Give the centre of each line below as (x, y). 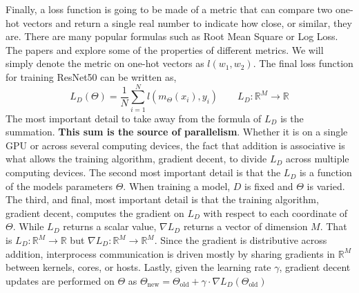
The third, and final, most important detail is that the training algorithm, (162, 199)
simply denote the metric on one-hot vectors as (105, 63)
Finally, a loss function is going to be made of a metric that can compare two (169, 9)
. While (28, 226)
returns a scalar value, (110, 226)
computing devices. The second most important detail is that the (143, 172)
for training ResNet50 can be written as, (91, 76)
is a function (326, 172)
